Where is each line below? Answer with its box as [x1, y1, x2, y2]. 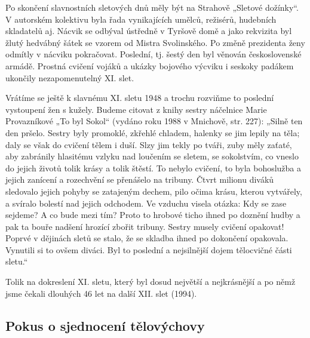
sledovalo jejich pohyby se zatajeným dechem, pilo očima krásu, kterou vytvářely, [5, 185, 302, 197]
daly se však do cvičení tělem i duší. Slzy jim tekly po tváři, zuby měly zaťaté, [5, 138, 292, 150]
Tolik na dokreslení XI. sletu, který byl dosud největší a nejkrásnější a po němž [5, 275, 296, 288]
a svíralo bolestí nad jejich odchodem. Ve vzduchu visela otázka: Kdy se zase [5, 196, 287, 209]
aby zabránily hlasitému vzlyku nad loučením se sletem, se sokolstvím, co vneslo [5, 150, 299, 162]
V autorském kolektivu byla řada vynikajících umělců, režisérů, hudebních [5, 13, 277, 25]
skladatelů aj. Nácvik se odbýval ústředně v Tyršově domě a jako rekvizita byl [5, 24, 292, 37]
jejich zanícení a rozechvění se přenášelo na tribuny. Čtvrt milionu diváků [5, 173, 274, 186]
